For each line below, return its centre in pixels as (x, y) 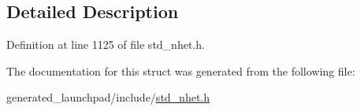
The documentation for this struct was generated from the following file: (181, 70)
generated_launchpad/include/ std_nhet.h (108, 97)
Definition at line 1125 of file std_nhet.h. (106, 44)
